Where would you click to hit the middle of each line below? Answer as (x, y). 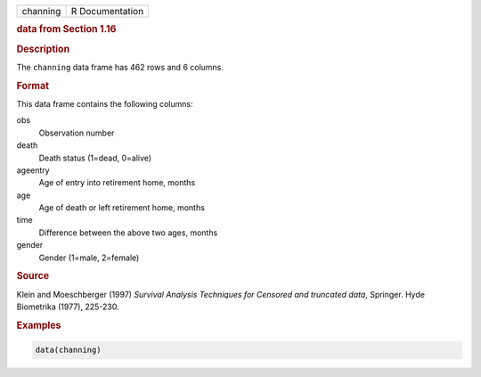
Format (33, 86)
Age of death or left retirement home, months (122, 208)
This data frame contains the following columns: (105, 103)
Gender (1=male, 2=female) (89, 258)
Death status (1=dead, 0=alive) (95, 158)
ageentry (33, 170)
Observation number (77, 133)
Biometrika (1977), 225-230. (68, 307)
